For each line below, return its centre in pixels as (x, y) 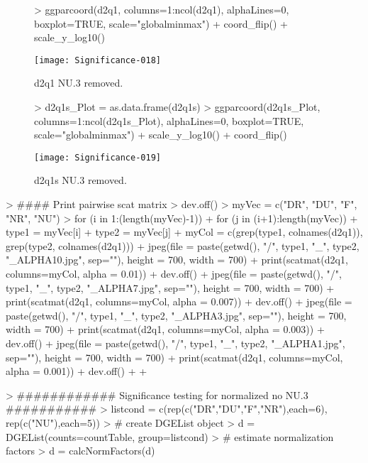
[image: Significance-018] (97, 60)
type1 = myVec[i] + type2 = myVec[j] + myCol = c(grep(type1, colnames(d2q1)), (184, 232)
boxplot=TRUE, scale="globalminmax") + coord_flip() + (161, 23)
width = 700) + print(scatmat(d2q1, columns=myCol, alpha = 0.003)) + (165, 329)
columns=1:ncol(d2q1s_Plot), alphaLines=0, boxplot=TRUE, (169, 120)
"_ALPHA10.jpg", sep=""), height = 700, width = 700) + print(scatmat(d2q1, (177, 260)
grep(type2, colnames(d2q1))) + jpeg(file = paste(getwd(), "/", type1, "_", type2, (183, 245)
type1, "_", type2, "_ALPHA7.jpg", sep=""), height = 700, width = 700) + (170, 287)
